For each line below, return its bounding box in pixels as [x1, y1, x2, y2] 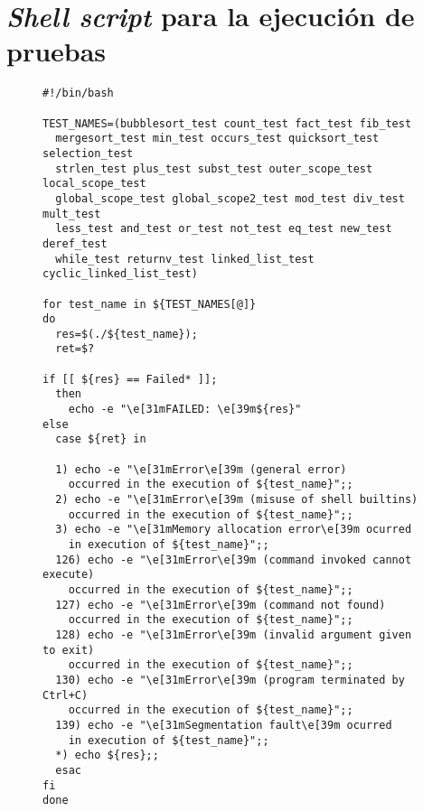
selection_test [42, 146, 134, 160]
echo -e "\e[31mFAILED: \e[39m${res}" [68, 403, 302, 416]
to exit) [42, 643, 95, 657]
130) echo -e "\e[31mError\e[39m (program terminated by [55, 673, 405, 686]
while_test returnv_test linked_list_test [55, 252, 315, 266]
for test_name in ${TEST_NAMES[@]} [42, 297, 257, 311]
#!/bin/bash [42, 87, 114, 100]
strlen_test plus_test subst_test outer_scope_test [55, 162, 373, 175]
